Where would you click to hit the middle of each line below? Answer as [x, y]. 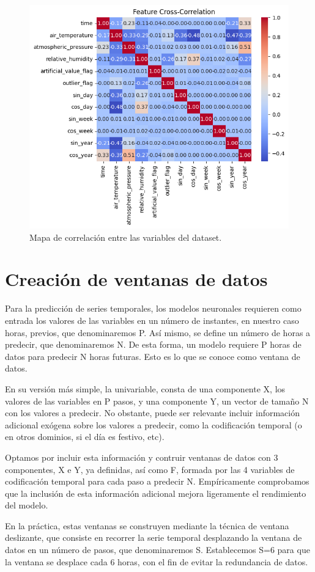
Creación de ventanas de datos [136, 279]
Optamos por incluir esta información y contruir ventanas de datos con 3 [142, 457]
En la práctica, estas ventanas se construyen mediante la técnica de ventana [147, 525]
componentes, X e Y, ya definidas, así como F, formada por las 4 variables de [150, 469]
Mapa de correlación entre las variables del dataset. [126, 237]
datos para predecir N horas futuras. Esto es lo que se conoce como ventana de [153, 356]
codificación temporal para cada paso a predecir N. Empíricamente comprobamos [157, 481]
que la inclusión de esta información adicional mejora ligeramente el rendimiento [156, 493]
